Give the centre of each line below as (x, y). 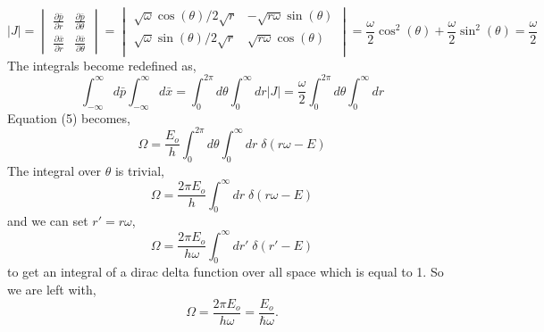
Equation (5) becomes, (69, 117)
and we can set (48, 221)
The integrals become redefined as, (102, 65)
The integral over (54, 170)
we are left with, (52, 289)
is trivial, (139, 170)
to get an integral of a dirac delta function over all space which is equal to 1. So (226, 272)
